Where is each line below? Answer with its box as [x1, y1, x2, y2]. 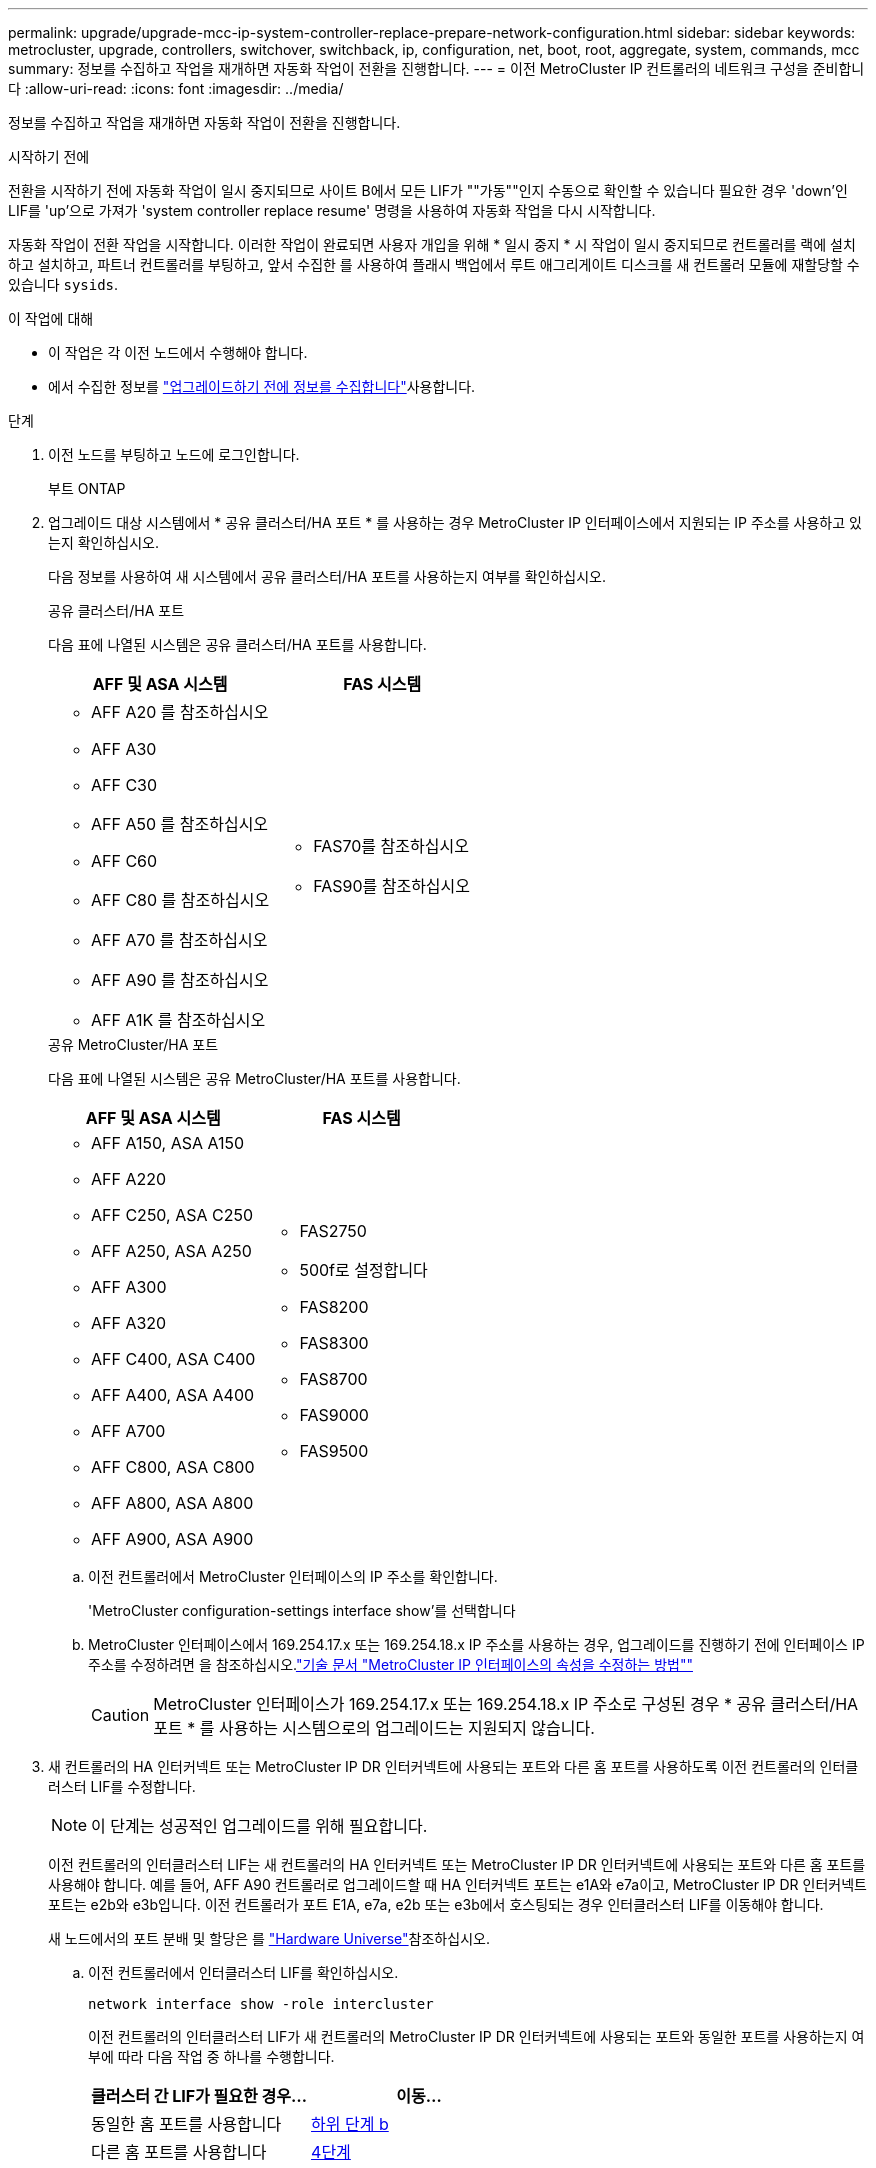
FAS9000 [299, 1405, 369, 1425]
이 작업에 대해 [8, 310, 94, 327]
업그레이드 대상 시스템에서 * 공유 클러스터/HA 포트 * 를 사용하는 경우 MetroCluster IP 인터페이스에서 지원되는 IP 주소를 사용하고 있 [48, 514, 862, 531]
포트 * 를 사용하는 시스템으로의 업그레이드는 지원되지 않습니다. [153, 1718, 595, 1738]
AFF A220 [91, 1169, 167, 1189]
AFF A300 [91, 1277, 167, 1297]
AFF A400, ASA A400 [91, 1385, 255, 1405]
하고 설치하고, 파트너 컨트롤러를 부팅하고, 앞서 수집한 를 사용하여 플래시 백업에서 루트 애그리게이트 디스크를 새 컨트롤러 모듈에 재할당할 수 [8, 256, 860, 273]
